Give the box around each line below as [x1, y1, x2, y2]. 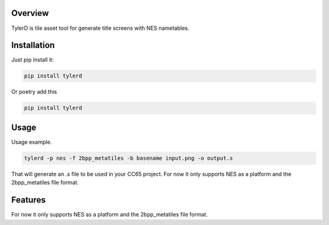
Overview [11, 8, 49, 18]
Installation [11, 40, 55, 51]
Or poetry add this [11, 88, 57, 96]
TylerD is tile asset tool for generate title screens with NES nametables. [11, 24, 190, 32]
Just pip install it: [11, 56, 54, 63]
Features [11, 195, 46, 205]
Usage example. [11, 138, 52, 146]
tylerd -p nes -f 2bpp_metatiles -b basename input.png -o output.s [24, 154, 233, 162]
